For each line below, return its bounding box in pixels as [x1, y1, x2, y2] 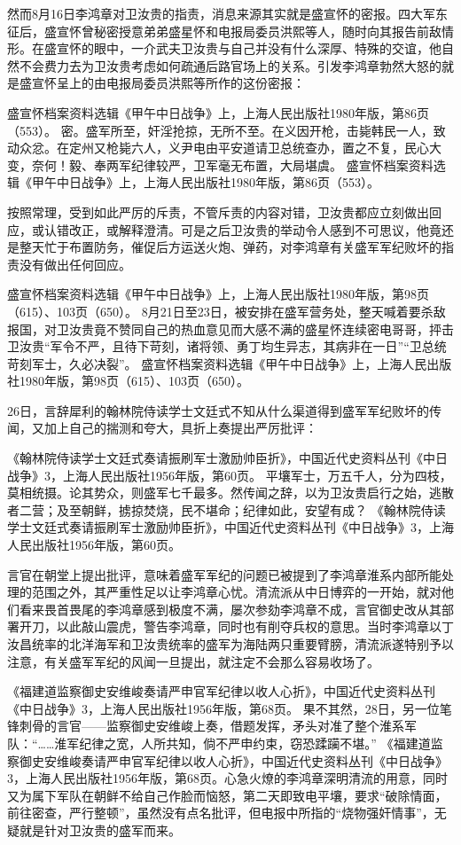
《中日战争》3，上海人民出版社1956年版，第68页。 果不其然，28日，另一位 [7, 699, 440, 717]
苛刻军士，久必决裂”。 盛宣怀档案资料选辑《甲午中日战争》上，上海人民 [7, 354, 427, 372]
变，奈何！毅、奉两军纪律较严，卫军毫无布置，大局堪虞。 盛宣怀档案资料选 [7, 155, 446, 174]
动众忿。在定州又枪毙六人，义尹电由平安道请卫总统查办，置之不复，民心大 [7, 138, 441, 157]
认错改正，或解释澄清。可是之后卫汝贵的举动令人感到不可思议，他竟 [43, 220, 441, 239]
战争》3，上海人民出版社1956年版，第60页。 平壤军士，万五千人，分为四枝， [7, 466, 452, 484]
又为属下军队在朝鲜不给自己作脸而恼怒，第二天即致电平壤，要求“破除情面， [7, 786, 448, 804]
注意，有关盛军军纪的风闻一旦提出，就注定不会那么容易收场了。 [7, 652, 379, 670]
